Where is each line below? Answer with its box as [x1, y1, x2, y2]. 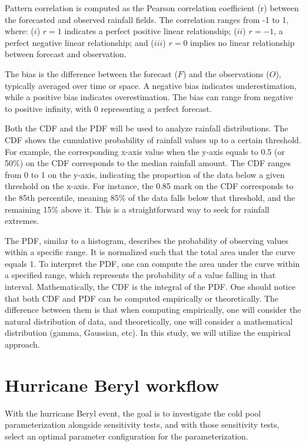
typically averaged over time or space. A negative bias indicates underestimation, [5, 79, 297, 91]
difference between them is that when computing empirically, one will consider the [5, 303, 301, 316]
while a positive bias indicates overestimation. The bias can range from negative [5, 91, 294, 103]
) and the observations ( [182, 67, 270, 80]
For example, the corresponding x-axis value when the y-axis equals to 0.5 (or [5, 145, 285, 157]
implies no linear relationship [190, 36, 295, 48]
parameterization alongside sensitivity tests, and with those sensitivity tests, [5, 418, 280, 431]
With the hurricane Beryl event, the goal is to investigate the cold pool [5, 407, 261, 419]
